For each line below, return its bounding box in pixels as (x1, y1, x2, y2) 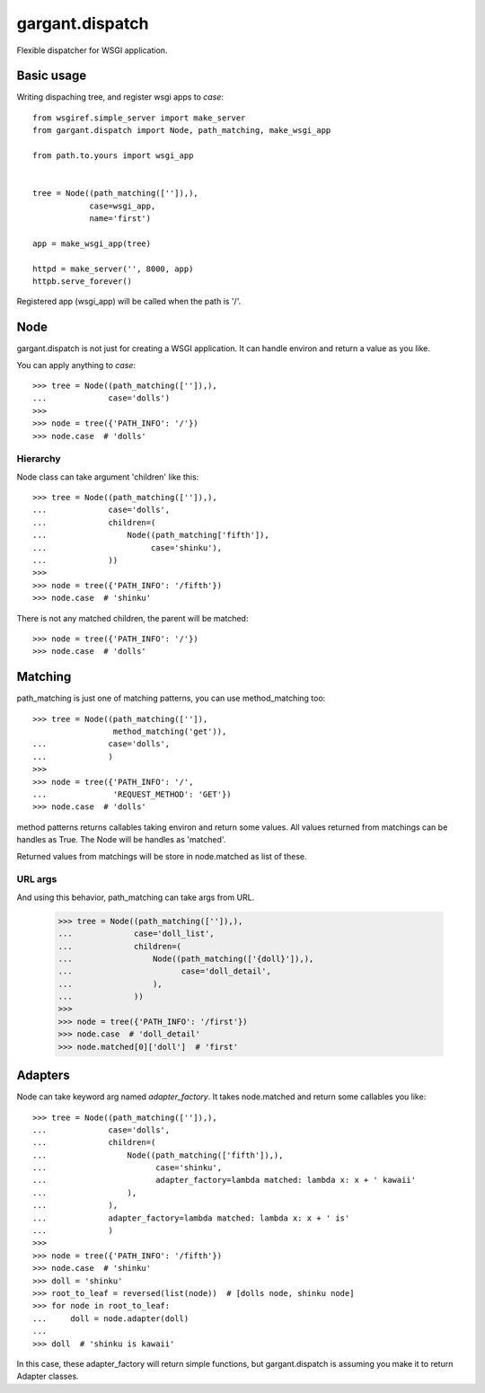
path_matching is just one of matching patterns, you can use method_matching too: (16, 692, 326, 704)
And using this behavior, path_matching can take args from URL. (16, 892, 255, 903)
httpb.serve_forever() (32, 276, 133, 287)
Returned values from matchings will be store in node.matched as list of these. (16, 851, 307, 861)
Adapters (16, 1068, 71, 1083)
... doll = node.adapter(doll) (32, 1313, 190, 1324)
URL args (16, 873, 57, 886)
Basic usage (16, 68, 87, 84)
